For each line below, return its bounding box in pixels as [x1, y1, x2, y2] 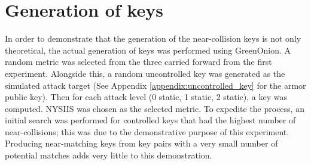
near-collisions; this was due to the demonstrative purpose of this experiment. [5, 125, 289, 138]
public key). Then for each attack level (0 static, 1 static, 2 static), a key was [5, 91, 287, 103]
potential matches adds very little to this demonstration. [5, 149, 212, 161]
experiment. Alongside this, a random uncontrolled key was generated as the [5, 67, 285, 79]
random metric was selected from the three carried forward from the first [5, 55, 272, 68]
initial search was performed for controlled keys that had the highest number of [5, 114, 296, 126]
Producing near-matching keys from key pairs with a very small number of [5, 137, 278, 150]
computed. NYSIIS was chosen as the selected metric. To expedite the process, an [5, 102, 304, 114]
